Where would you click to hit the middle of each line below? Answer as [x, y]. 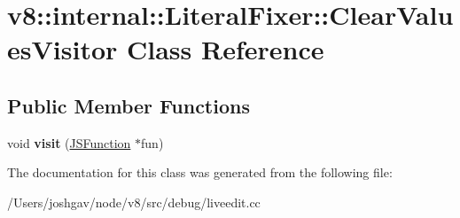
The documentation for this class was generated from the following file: [200, 172]
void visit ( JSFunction [69, 142]
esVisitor [62, 49]
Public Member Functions [129, 105]
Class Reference [225, 49]
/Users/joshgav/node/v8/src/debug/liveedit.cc [134, 202]
